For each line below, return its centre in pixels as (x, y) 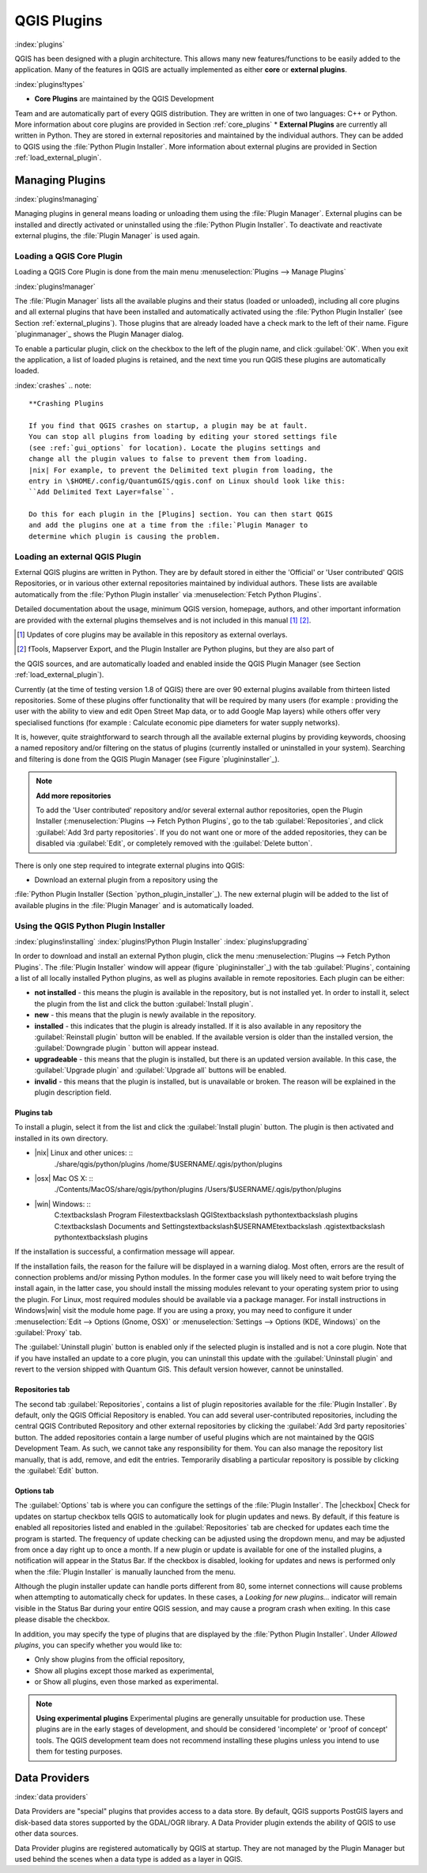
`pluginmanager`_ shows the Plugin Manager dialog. (99, 334)
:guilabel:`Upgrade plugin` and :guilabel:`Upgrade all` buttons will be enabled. (161, 1070)
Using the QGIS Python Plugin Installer (90, 925)
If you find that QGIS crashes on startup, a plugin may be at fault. (168, 426)
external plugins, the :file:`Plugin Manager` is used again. (107, 236)
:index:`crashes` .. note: (53, 385)
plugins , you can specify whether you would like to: (98, 1645)
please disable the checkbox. (62, 1619)
